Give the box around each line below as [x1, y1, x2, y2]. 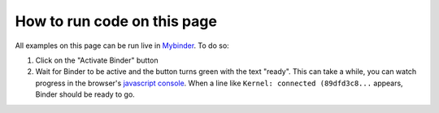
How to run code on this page [15, 12, 217, 30]
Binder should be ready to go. [35, 89, 136, 99]
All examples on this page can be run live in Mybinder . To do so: [15, 41, 229, 50]
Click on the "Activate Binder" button [35, 55, 159, 65]
